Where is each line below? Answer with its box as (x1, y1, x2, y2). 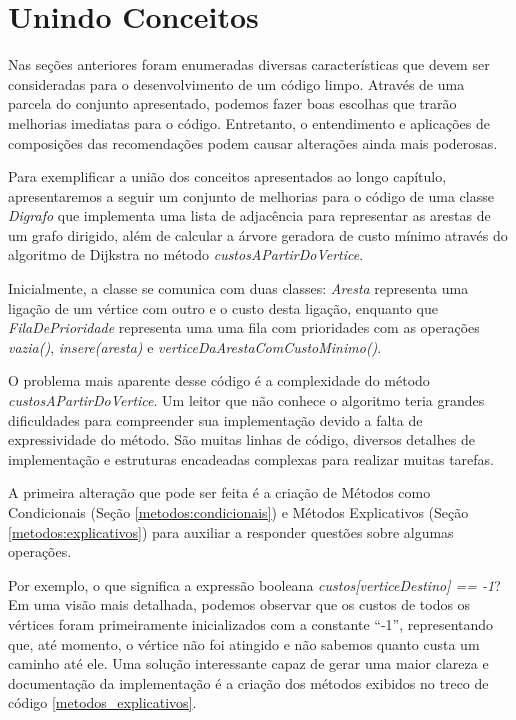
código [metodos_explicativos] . (8, 692, 197, 713)
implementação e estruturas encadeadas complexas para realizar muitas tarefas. (8, 448, 494, 469)
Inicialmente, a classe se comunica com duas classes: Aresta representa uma (8, 278, 469, 299)
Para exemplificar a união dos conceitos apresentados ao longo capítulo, (8, 166, 447, 187)
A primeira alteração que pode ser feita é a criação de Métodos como (8, 482, 431, 503)
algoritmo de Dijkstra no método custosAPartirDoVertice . (8, 244, 364, 265)
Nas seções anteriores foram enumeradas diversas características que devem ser (8, 54, 490, 75)
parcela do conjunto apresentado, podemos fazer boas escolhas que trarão (8, 93, 457, 114)
